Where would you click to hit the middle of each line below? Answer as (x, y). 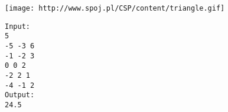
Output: (20, 95)
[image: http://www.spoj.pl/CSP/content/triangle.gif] (115, 8)
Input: (17, 26)
